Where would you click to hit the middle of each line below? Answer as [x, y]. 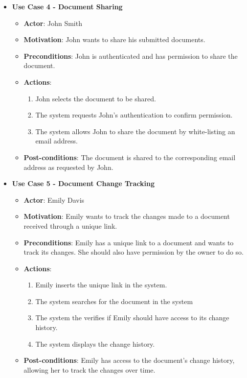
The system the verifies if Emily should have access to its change [132, 318]
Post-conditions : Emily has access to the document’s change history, [129, 360]
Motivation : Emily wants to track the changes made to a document [127, 216]
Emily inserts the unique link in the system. [101, 285]
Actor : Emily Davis [54, 200]
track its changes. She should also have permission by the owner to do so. [134, 252]
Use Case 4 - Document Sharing [67, 6]
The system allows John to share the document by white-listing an [135, 131]
